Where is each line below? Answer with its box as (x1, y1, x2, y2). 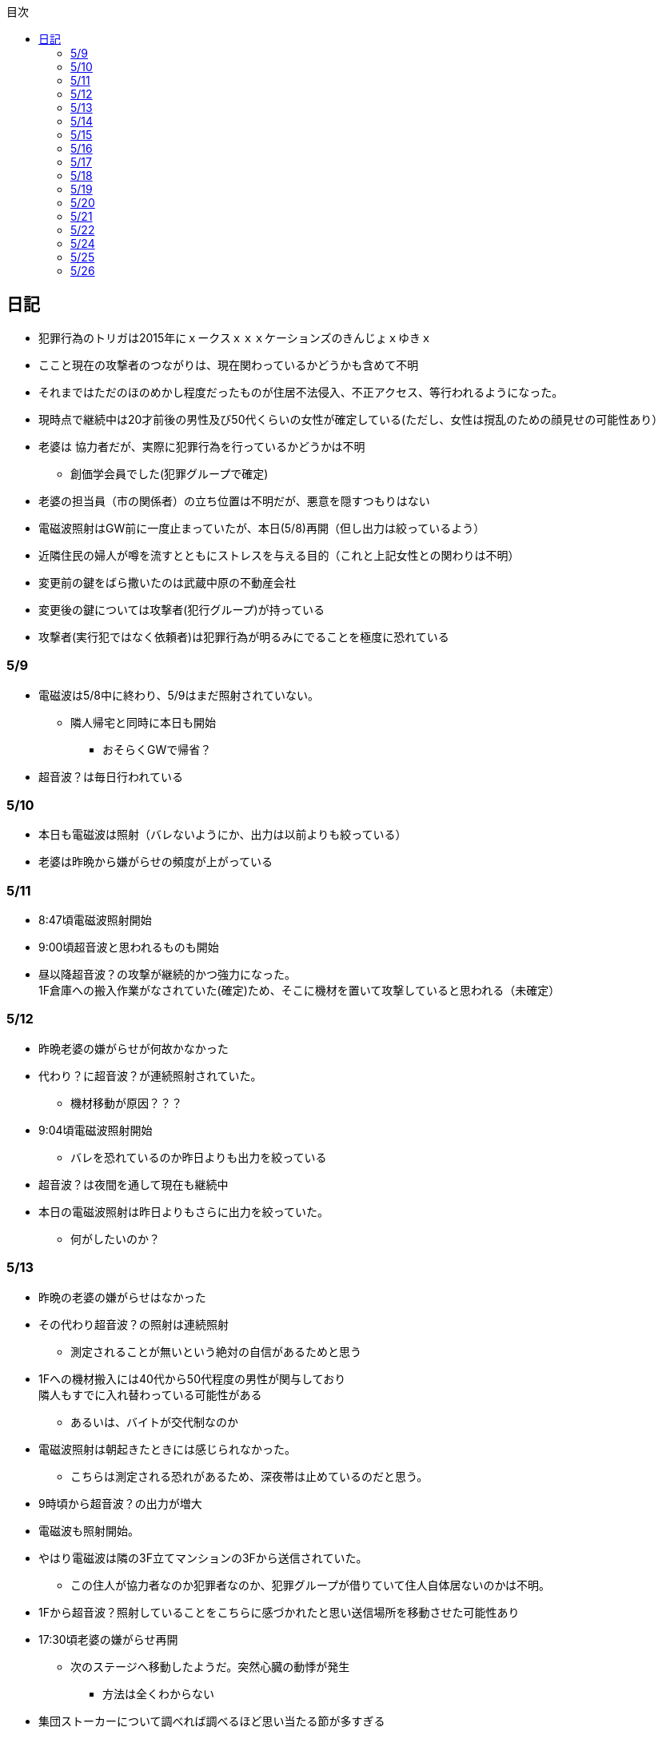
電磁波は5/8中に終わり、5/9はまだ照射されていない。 (38, 688, 320, 702)
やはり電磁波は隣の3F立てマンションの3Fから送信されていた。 (38, 1550, 368, 1565)
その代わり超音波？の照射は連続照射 (38, 1317, 229, 1331)
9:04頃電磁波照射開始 (38, 1123, 153, 1137)
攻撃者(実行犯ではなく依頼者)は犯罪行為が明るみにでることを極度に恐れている (38, 629, 449, 644)
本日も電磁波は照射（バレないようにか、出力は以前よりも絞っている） (38, 828, 407, 842)
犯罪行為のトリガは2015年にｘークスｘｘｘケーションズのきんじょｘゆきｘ (38, 330, 432, 345)
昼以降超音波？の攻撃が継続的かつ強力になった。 (38, 967, 296, 982)
